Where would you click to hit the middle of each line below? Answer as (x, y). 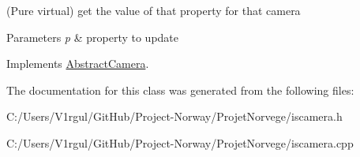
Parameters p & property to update (93, 37)
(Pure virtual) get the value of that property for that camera (154, 10)
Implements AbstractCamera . (78, 64)
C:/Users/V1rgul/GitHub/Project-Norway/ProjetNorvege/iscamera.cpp (180, 142)
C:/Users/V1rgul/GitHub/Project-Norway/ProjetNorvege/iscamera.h (174, 116)
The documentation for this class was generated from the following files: (180, 90)
